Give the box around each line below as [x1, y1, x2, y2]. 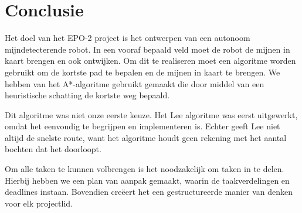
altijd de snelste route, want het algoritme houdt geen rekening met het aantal [5, 131, 287, 143]
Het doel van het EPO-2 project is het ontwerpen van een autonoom [5, 32, 250, 44]
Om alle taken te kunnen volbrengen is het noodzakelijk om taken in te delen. [5, 163, 284, 175]
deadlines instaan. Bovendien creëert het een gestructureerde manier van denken [5, 185, 293, 198]
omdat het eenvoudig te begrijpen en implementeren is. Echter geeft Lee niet [5, 120, 280, 132]
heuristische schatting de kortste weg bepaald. [5, 89, 170, 101]
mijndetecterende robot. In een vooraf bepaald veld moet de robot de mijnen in [5, 43, 290, 55]
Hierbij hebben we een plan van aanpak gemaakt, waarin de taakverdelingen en [5, 174, 290, 186]
